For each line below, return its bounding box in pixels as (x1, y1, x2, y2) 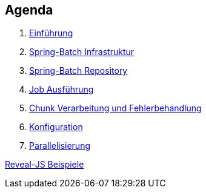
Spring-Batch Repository (29, 65, 128, 76)
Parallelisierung (29, 140, 91, 151)
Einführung (29, 28, 73, 39)
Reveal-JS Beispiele (5, 159, 84, 170)
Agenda (5, 2, 53, 18)
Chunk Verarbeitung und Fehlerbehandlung (29, 103, 202, 114)
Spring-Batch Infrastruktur (29, 47, 135, 57)
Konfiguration (29, 122, 83, 132)
